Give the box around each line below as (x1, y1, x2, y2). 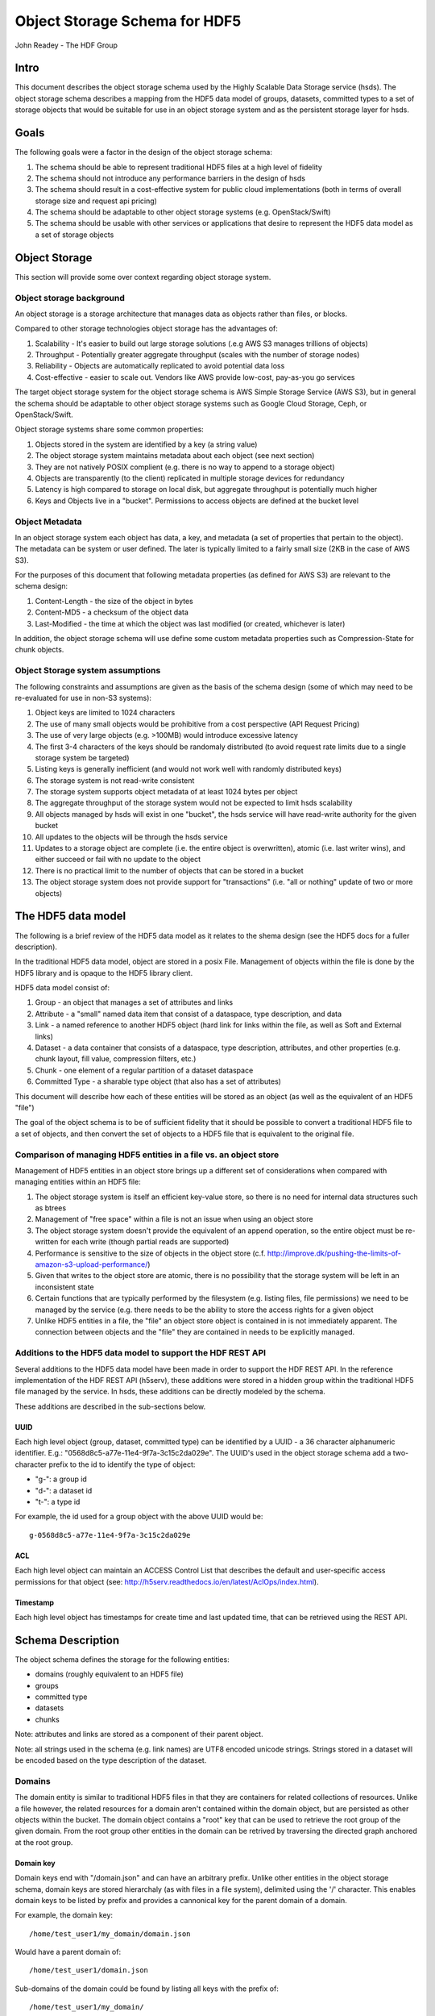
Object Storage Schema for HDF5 (14, 12, 242, 30)
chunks (35, 1714, 60, 1724)
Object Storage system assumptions (14, 665, 161, 677)
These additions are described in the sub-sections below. (14, 1402, 205, 1411)
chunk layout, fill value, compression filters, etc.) (35, 1054, 197, 1064)
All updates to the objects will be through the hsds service (35, 831, 229, 842)
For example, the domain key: (14, 1910, 113, 1920)
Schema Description (14, 1633, 120, 1647)
